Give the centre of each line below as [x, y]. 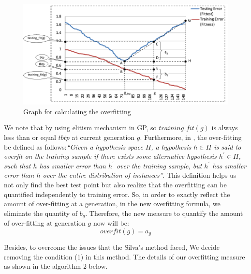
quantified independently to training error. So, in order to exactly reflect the [117, 194]
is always [225, 128]
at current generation [103, 137]
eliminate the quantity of [41, 213]
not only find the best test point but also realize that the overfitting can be [115, 184]
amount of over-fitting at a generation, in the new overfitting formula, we [112, 204]
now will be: [111, 223]
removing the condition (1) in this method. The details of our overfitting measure [125, 256]
